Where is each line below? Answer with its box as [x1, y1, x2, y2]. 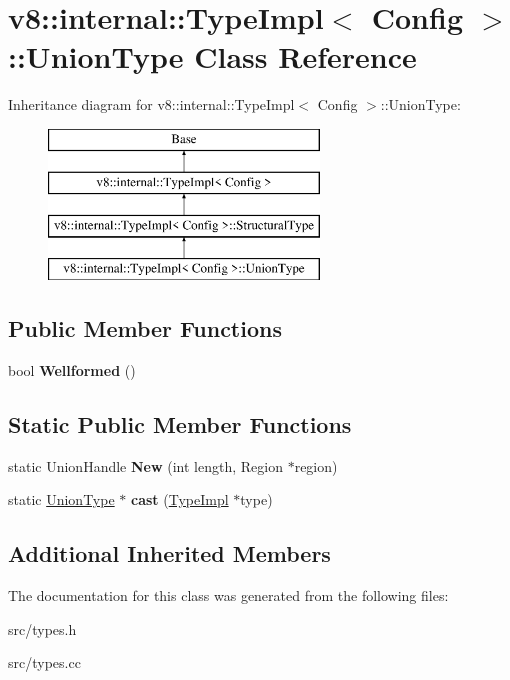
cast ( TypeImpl [131, 489, 229, 510]
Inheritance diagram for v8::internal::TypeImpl [8, 94, 295, 115]
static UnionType [8, 489, 115, 510]
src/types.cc [8, 652, 81, 673]
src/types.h [8, 618, 77, 639]
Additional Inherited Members [8, 538, 331, 569]
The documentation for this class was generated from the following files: [8, 585, 449, 606]
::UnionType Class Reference [8, 36, 417, 77]
